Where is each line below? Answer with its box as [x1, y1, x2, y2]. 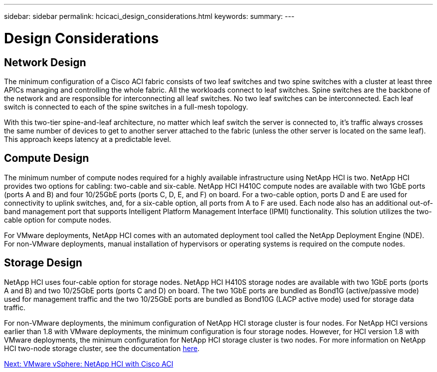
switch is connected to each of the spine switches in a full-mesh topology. [4, 102, 248, 111]
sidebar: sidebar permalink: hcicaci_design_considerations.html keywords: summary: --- [4, 12, 295, 20]
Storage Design [4, 256, 82, 269]
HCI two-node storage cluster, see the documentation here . [4, 344, 200, 353]
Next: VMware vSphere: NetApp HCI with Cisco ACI [4, 359, 174, 368]
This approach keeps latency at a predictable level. [4, 134, 171, 143]
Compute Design [4, 152, 89, 165]
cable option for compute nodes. [4, 215, 111, 224]
